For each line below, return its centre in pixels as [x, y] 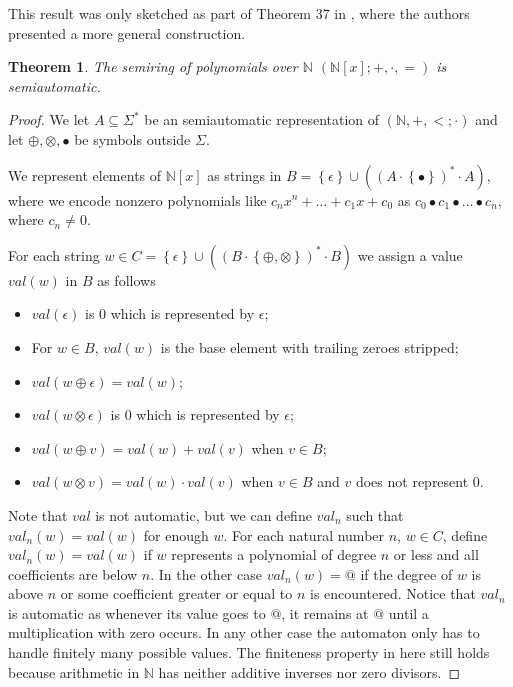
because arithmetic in [74, 671]
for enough [176, 534]
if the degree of [406, 573]
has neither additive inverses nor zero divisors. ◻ [309, 671]
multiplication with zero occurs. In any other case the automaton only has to [244, 632]
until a [408, 612]
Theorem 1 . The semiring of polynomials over [153, 66]
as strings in [244, 174]
